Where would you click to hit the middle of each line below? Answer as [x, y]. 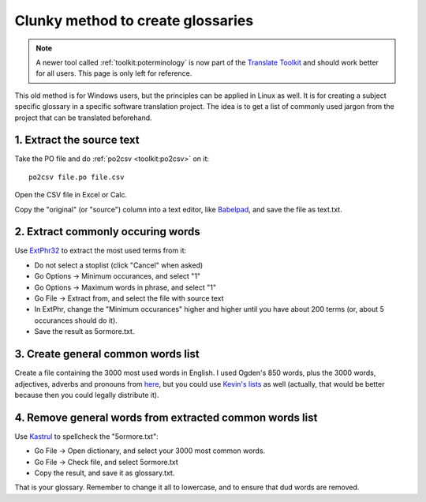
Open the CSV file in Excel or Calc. [71, 195]
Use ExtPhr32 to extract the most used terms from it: [101, 251]
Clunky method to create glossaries [134, 21]
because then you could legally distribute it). [87, 395]
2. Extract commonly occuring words [107, 232]
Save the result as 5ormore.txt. [84, 332]
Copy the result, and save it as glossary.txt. [105, 473]
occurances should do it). [76, 320]
